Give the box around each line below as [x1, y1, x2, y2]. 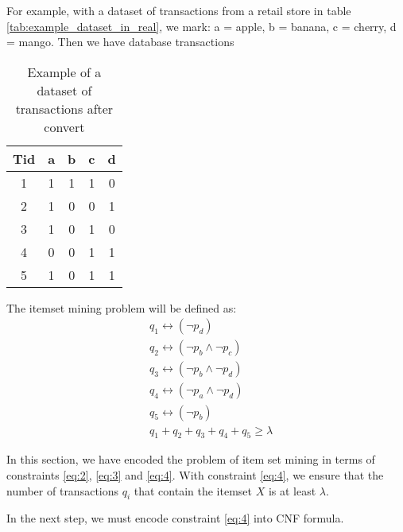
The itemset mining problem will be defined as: [6, 299, 237, 316]
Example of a [27, 62, 102, 81]
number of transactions [6, 482, 119, 499]
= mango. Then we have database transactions [6, 33, 234, 50]
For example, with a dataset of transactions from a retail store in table [6, 2, 351, 18]
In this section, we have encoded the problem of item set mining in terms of [6, 451, 375, 468]
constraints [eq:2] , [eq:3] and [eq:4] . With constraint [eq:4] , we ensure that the [6, 466, 384, 483]
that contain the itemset [134, 482, 253, 499]
